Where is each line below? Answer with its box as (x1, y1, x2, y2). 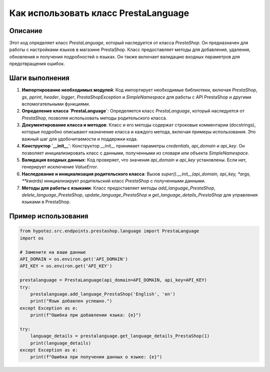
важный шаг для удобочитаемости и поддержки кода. (21, 135, 138, 142)
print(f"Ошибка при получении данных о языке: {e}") (30, 354, 162, 360)
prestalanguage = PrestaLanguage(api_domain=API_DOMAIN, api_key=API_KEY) (19, 277, 207, 283)
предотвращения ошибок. (9, 60, 65, 67)
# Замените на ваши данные (19, 249, 86, 255)
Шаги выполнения (9, 74, 69, 82)
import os (19, 235, 44, 241)
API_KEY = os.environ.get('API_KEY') (19, 263, 112, 269)
